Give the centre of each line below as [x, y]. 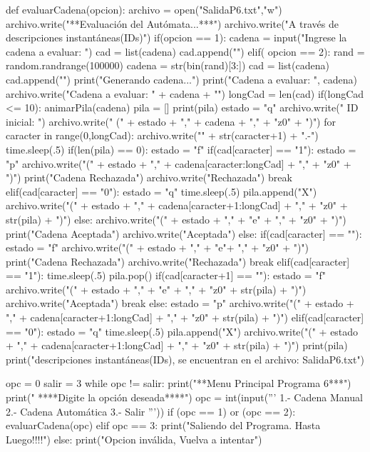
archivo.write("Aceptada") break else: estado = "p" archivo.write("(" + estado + [180, 303]
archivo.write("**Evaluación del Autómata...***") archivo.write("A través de [172, 23]
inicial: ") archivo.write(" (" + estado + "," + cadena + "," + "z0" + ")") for [171, 121]
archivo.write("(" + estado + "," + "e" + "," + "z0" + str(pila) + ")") [156, 289]
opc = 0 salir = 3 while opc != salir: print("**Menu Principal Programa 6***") [179, 383]
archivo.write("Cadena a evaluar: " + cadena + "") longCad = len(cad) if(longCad [185, 93]
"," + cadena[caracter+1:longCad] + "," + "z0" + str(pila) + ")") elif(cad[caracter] [185, 317]
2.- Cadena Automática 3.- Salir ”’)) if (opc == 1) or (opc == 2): [151, 411]
